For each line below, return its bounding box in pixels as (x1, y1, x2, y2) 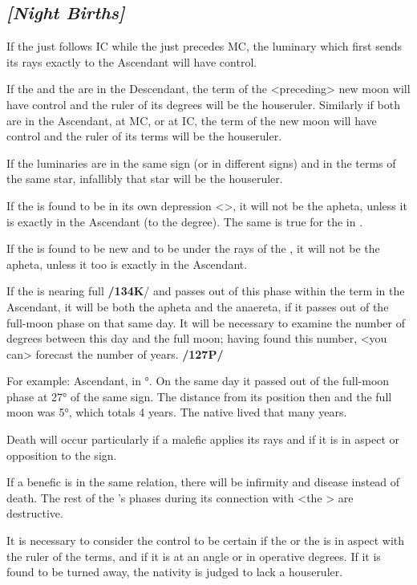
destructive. (6, 505, 63, 522)
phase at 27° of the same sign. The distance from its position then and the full (6, 388, 392, 404)
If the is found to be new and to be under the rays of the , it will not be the (6, 240, 380, 257)
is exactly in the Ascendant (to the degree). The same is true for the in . (6, 213, 363, 230)
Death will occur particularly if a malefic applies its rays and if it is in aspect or (6, 431, 399, 448)
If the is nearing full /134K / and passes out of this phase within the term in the (6, 282, 405, 299)
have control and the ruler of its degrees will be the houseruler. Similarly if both (6, 95, 400, 112)
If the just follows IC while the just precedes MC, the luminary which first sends (6, 38, 402, 55)
